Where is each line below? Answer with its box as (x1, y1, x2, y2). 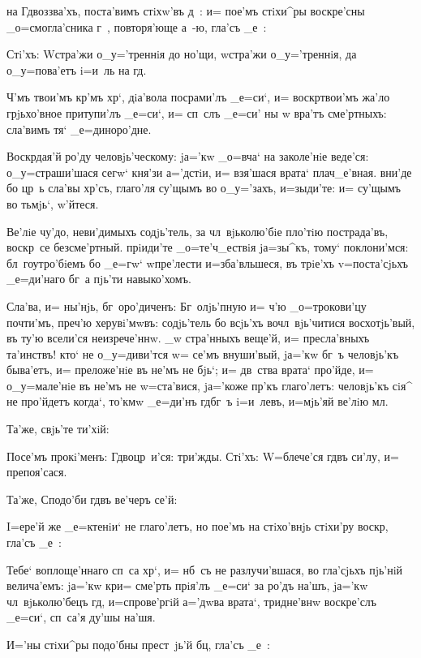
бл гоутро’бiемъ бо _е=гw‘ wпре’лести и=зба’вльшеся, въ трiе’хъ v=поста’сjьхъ (6, 254, 408, 271)
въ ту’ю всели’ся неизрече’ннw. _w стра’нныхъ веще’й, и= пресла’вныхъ (6, 329, 370, 346)
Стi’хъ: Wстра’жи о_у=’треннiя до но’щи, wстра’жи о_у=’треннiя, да (6, 45, 357, 62)
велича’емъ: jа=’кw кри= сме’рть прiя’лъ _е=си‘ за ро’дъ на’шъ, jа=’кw (6, 577, 368, 594)
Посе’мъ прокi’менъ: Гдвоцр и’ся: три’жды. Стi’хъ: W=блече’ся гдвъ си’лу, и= (6, 447, 399, 464)
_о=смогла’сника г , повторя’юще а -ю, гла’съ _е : (6, 18, 267, 35)
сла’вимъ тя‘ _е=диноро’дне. (6, 120, 152, 137)
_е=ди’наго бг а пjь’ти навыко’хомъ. (6, 270, 191, 287)
